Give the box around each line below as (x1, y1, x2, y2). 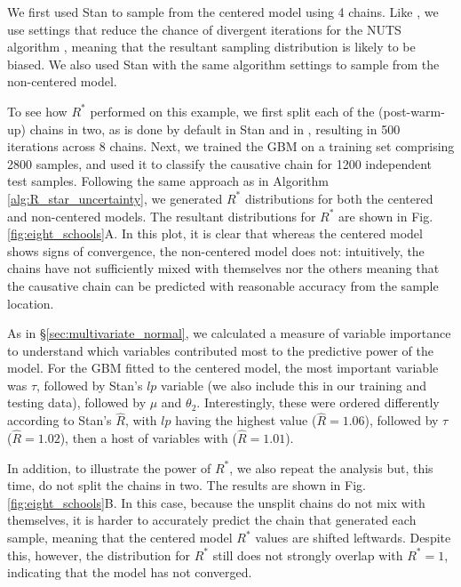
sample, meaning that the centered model (7, 528, 233, 547)
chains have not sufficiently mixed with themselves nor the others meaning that (7, 259, 440, 277)
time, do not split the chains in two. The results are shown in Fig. (7, 476, 366, 495)
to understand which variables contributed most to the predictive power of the (7, 341, 433, 359)
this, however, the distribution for (7, 545, 191, 564)
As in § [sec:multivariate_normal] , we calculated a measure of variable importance (7, 324, 451, 342)
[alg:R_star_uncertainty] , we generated (7, 189, 223, 207)
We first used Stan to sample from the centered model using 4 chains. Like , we (7, 3, 439, 20)
